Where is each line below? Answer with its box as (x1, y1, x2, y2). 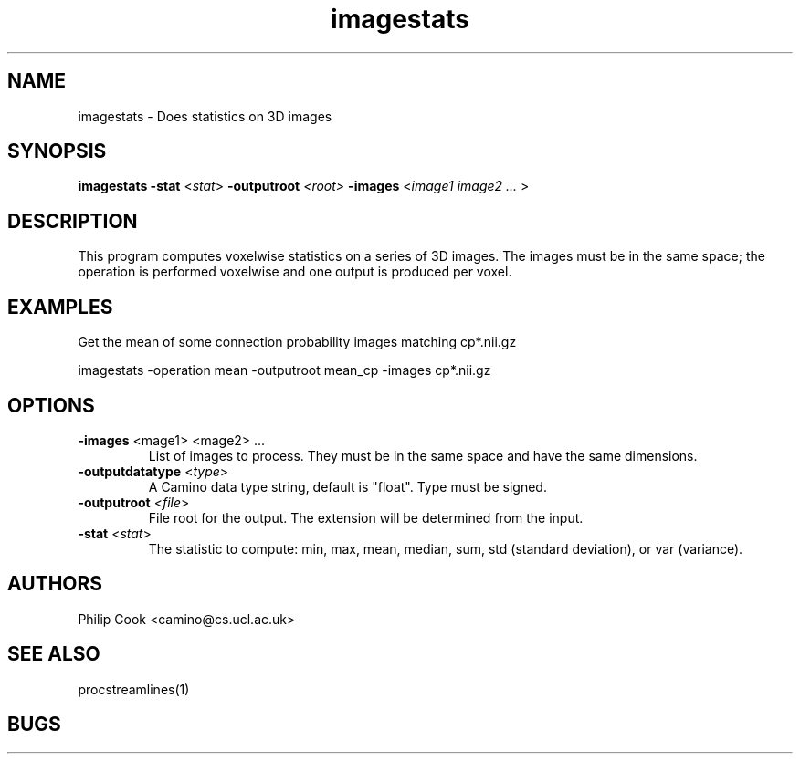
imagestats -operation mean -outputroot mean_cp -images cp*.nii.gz (78, 362, 491, 379)
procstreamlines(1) (78, 681, 190, 697)
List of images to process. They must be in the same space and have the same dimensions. (148, 447, 698, 464)
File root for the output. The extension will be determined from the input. (148, 509, 584, 526)
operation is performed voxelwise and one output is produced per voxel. (78, 264, 512, 280)
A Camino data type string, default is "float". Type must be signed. (148, 478, 547, 495)
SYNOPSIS (7, 140, 107, 163)
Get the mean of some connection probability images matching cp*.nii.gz (78, 334, 517, 350)
